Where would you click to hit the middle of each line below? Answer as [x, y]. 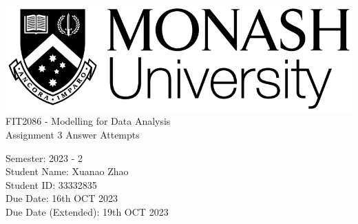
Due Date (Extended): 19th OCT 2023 [87, 211]
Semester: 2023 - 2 [44, 157]
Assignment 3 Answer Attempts [73, 134]
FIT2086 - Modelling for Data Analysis [88, 121]
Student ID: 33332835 [51, 184]
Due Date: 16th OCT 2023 [62, 198]
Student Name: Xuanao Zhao [67, 171]
